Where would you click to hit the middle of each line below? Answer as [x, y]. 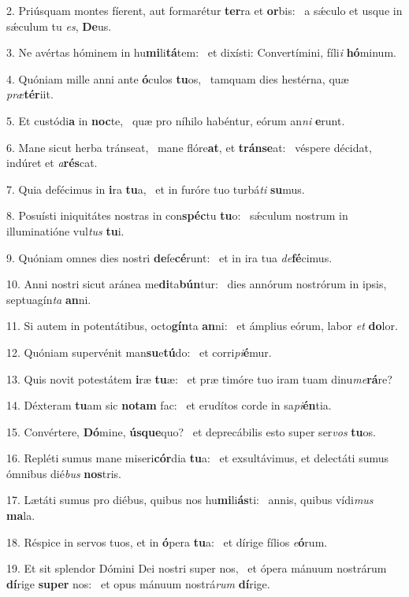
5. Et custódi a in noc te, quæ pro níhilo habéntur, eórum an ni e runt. [176, 120]
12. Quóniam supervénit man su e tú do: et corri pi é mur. [139, 352]
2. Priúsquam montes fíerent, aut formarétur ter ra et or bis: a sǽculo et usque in [204, 10]
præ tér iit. [30, 94]
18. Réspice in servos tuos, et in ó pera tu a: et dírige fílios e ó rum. [167, 541]
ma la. [21, 515]
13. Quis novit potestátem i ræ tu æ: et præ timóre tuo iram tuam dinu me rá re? [199, 378]
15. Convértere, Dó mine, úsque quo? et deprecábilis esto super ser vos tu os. [191, 431]
